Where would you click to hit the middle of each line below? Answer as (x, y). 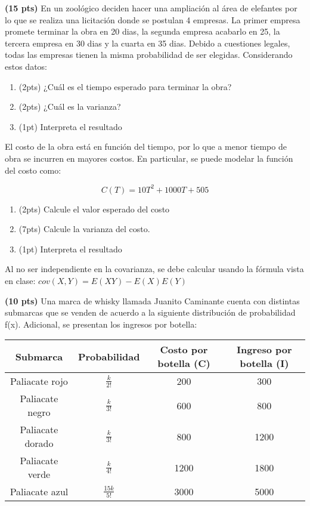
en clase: (20, 280)
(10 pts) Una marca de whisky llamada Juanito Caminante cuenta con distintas (152, 300)
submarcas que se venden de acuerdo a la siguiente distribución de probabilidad (150, 312)
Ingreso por (264, 350)
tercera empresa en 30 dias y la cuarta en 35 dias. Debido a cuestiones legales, (148, 43)
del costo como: (33, 170)
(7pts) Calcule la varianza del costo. (84, 229)
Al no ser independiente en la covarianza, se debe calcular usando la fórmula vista (154, 269)
